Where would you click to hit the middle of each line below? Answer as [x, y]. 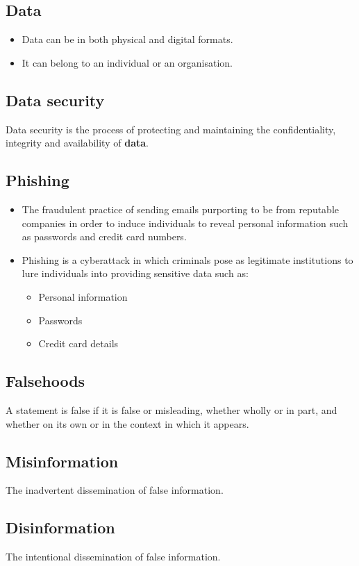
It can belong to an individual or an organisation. [127, 62]
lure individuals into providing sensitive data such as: [135, 273]
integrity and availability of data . [77, 143]
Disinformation [60, 527]
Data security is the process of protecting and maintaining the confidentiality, [171, 129]
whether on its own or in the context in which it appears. [127, 423]
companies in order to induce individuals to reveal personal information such [185, 223]
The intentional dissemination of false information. [113, 557]
